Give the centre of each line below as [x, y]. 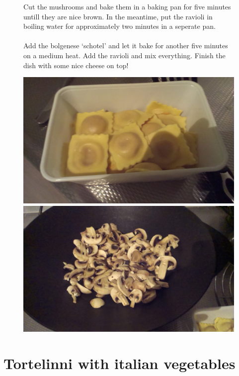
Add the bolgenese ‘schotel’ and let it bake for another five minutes [126, 46]
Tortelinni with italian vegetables [119, 363]
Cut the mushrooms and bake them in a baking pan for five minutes [127, 6]
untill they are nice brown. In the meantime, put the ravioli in [118, 16]
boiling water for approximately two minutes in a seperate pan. [119, 26]
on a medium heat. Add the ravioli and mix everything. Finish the [124, 55]
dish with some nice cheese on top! [76, 65]
